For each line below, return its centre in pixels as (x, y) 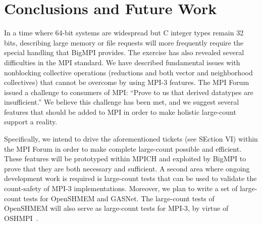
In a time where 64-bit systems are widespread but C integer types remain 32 (124, 33)
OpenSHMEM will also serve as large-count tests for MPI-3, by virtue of (116, 208)
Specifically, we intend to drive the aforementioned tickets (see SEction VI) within (131, 139)
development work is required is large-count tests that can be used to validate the (130, 178)
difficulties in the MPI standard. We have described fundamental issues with (122, 62)
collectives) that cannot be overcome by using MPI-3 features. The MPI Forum (127, 82)
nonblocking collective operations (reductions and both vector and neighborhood (128, 72)
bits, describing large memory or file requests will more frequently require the (124, 42)
